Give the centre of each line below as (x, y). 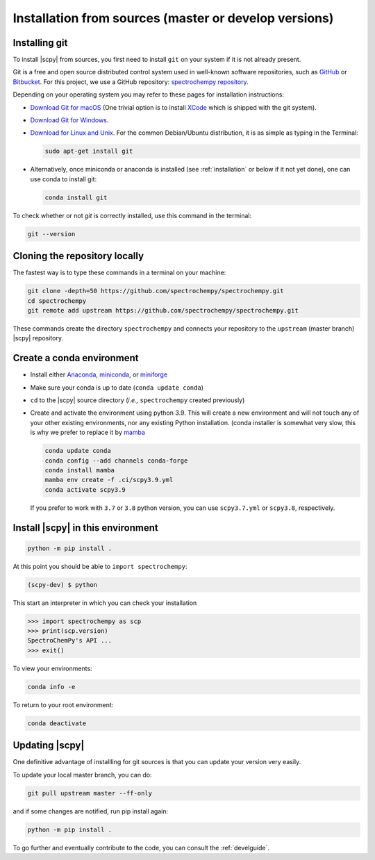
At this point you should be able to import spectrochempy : (100, 566)
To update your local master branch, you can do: (82, 775)
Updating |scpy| (49, 746)
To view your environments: (53, 668)
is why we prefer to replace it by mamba (88, 432)
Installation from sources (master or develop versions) (173, 18)
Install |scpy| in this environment (86, 528)
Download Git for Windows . (69, 120)
